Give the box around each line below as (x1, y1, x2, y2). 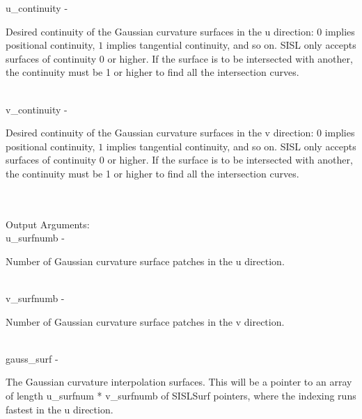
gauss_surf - (6, 351, 58, 365)
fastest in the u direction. (6, 402, 113, 416)
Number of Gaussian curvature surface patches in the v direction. (6, 314, 285, 329)
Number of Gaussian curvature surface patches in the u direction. (6, 253, 285, 268)
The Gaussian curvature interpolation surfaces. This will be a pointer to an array (6, 374, 352, 389)
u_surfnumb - (6, 230, 65, 245)
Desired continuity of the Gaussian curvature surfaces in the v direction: (6, 125, 314, 140)
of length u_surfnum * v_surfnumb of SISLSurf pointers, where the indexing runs (6, 388, 356, 403)
